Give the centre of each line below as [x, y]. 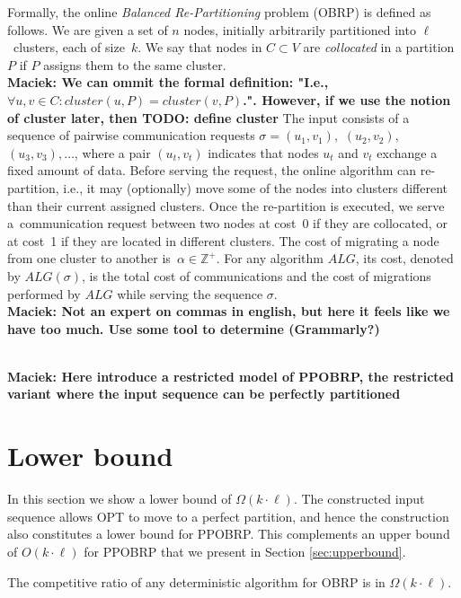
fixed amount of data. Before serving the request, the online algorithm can [212, 170]
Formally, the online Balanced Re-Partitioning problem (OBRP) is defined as [219, 12]
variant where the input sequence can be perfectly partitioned [204, 394]
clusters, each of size [69, 47]
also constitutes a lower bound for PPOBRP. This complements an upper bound [229, 534]
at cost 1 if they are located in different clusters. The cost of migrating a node [223, 240]
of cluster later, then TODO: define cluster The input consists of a [208, 117]
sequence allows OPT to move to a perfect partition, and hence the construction [228, 516]
